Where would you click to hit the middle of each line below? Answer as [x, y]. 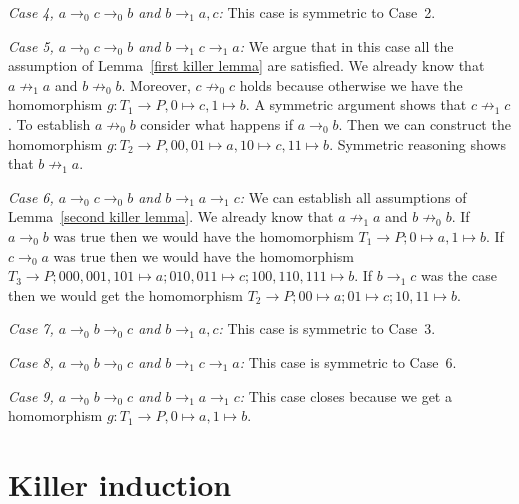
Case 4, [31, 12]
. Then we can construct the [424, 123]
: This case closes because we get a [345, 395]
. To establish [49, 123]
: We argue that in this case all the [346, 45]
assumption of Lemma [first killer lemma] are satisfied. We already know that [246, 65]
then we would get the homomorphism [125, 294]
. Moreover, [156, 84]
